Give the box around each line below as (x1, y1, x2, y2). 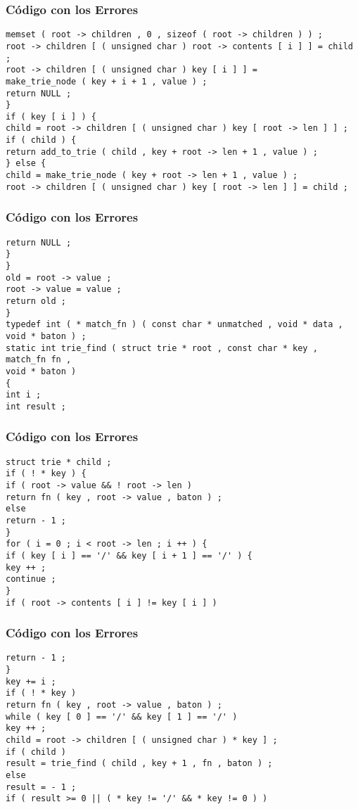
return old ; (6, 295, 66, 306)
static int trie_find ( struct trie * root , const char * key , (6, 343, 318, 353)
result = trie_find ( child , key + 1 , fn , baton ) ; (6, 758, 273, 769)
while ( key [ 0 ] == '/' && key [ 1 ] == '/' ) (6, 711, 238, 722)
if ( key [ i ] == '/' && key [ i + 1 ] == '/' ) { (6, 550, 252, 561)
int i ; (6, 390, 41, 400)
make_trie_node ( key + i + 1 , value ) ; (6, 76, 207, 87)
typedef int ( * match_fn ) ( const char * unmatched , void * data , (6, 319, 343, 330)
